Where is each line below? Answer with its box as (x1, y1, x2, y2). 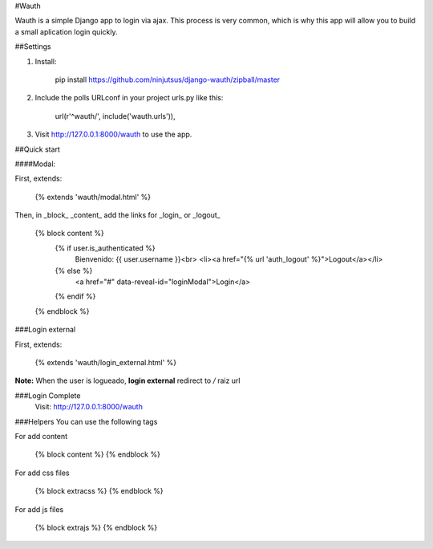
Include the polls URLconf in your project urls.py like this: (34, 93, 224, 103)
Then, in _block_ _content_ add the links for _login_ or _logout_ (14, 210, 221, 220)
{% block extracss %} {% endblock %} (34, 486, 164, 496)
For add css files (14, 468, 70, 478)
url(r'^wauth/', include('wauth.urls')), (55, 111, 176, 120)
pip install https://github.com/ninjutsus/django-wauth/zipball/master (55, 75, 281, 84)
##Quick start (14, 144, 60, 154)
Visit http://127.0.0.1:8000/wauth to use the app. (34, 129, 192, 140)
